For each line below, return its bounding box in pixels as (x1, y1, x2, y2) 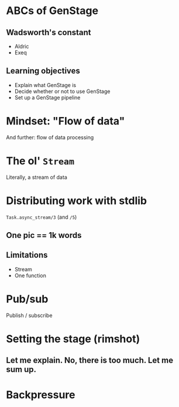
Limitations (6, 250, 48, 260)
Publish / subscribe (6, 312, 53, 319)
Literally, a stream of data (6, 174, 67, 181)
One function (14, 272, 47, 279)
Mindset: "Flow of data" (6, 115, 125, 127)
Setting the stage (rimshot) (6, 332, 140, 346)
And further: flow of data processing (6, 133, 94, 141)
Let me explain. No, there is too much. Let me (6, 356, 174, 365)
